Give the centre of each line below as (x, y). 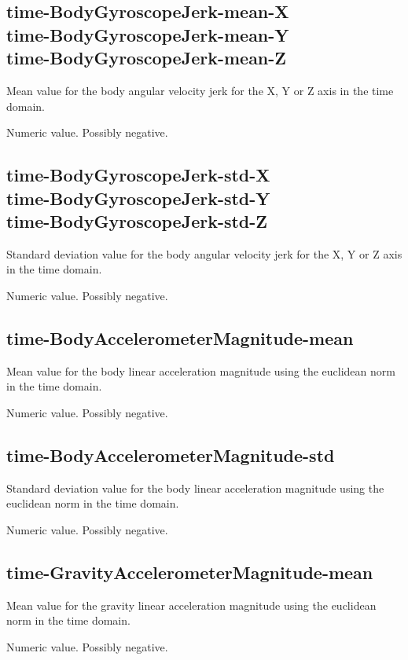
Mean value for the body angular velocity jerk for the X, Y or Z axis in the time (200, 90)
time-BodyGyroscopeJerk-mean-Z (147, 58)
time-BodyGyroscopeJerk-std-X (138, 175)
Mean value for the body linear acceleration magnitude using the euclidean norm (201, 370)
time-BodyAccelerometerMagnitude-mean (180, 337)
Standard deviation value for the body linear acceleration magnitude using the (195, 488)
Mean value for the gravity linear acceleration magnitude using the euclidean (191, 605)
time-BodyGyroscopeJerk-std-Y (138, 198)
